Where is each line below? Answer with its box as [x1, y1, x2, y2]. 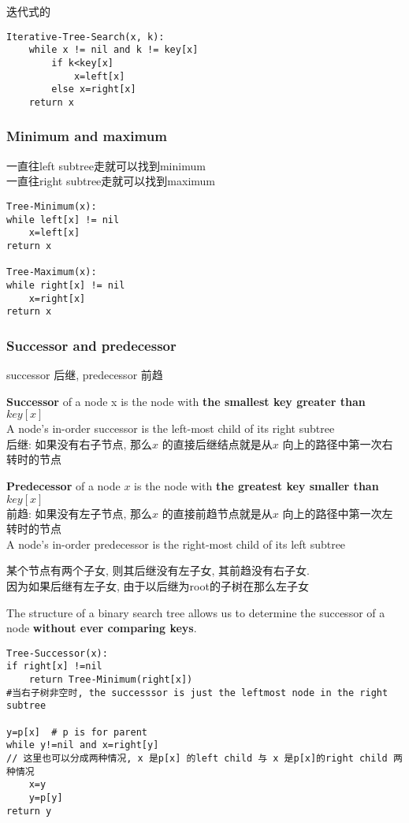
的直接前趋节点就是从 [162, 505, 273, 521]
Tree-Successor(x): [6, 647, 108, 659]
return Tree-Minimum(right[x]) [28, 674, 193, 686]
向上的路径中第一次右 [282, 435, 393, 452]
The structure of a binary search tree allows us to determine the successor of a [6, 604, 385, 620]
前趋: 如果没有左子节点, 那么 [6, 505, 153, 521]
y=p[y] [28, 792, 63, 803]
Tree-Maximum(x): [6, 266, 97, 278]
